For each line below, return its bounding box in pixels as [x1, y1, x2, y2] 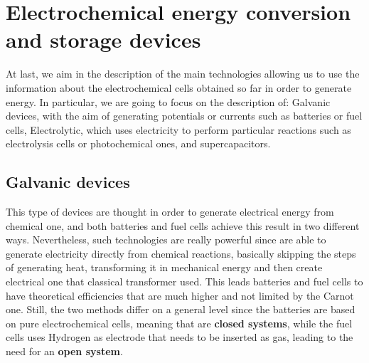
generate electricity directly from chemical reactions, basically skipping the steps [6, 246, 356, 261]
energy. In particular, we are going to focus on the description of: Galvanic [6, 94, 331, 109]
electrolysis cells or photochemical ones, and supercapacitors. [6, 136, 271, 151]
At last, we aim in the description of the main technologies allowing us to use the [6, 66, 360, 81]
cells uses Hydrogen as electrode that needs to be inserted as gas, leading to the [6, 330, 353, 344]
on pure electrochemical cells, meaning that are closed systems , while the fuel [6, 315, 353, 330]
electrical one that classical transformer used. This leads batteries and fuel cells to [6, 274, 363, 289]
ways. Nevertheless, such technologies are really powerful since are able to [6, 232, 326, 247]
